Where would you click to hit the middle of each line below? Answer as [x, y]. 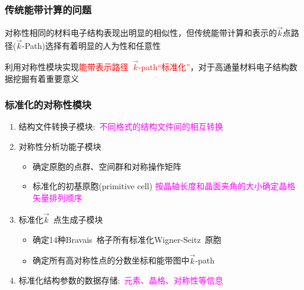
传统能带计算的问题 [48, 9]
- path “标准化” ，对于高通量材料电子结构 [214, 67]
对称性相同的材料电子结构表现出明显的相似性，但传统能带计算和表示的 [141, 33]
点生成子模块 [78, 220]
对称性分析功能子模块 [60, 146]
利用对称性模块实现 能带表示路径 [67, 67]
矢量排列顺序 [57, 197]
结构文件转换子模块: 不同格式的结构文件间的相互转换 [121, 126]
